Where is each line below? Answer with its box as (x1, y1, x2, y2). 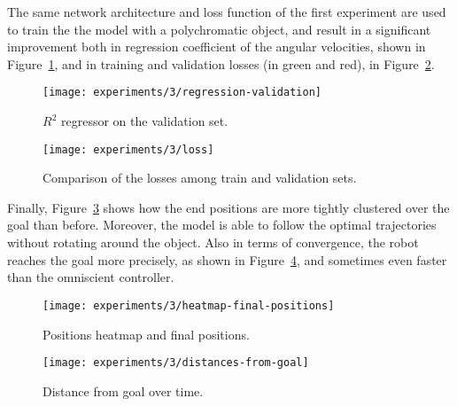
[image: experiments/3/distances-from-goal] (43, 356, 309, 370)
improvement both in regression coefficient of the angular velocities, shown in (7, 37, 426, 56)
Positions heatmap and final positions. (43, 324, 250, 343)
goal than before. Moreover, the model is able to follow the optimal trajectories (7, 215, 437, 234)
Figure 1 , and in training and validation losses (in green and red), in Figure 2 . (7, 54, 435, 73)
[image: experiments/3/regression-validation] (43, 86, 321, 99)
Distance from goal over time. (43, 381, 204, 400)
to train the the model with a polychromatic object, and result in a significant (7, 20, 431, 38)
